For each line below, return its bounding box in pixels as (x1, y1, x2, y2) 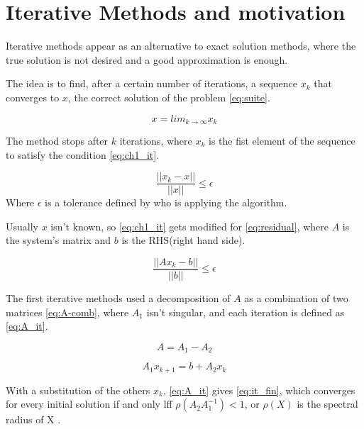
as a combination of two (244, 291, 348, 306)
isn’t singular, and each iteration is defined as (146, 304, 345, 319)
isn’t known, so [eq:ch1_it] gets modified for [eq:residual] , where (50, 218, 329, 233)
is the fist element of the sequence (208, 133, 355, 147)
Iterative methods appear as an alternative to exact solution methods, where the (6, 38, 356, 53)
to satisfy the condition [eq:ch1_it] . (6, 147, 160, 162)
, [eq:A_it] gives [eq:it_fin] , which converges (162, 382, 355, 397)
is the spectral (297, 396, 358, 411)
